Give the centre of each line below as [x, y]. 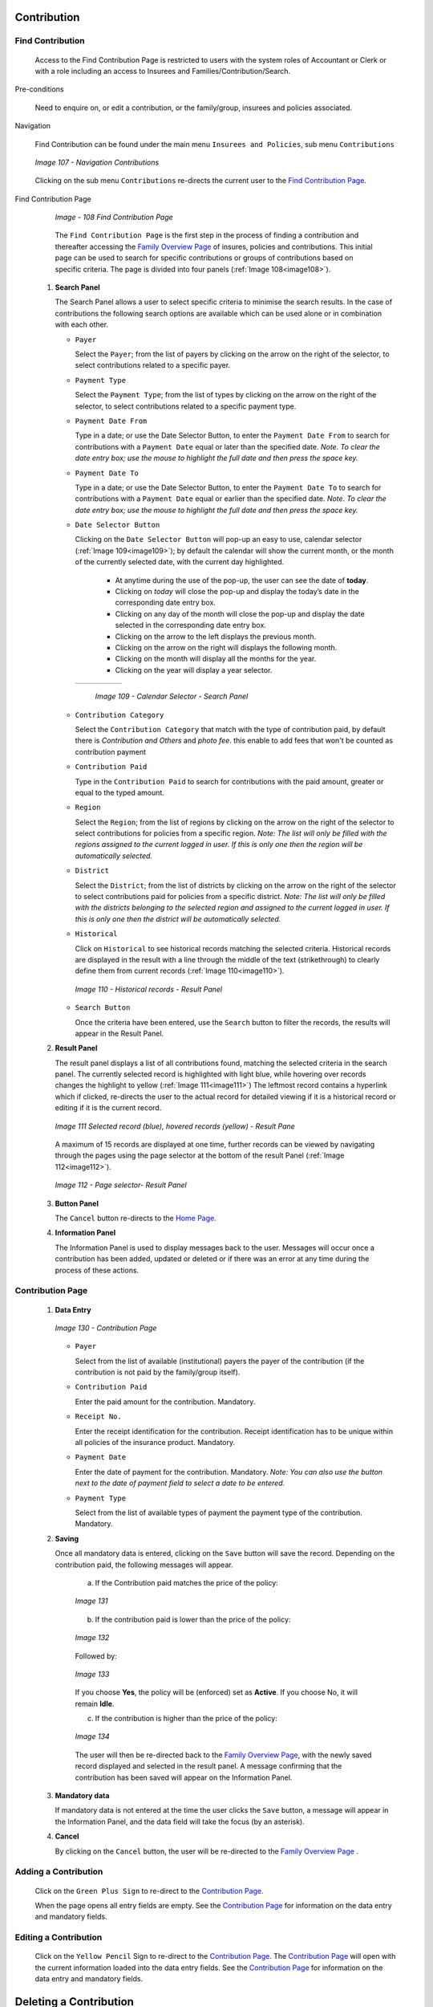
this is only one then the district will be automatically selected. [178, 918]
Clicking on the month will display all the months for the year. [216, 659]
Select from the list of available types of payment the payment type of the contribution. [219, 1512]
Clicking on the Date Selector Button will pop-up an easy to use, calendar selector [219, 539]
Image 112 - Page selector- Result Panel [121, 1185]
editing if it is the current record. [108, 1108]
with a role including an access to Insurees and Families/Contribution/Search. [163, 71]
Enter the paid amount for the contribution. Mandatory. [165, 1402]
